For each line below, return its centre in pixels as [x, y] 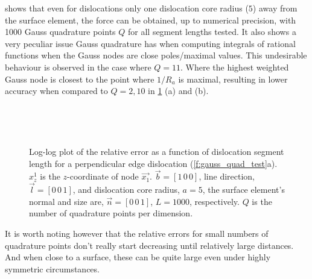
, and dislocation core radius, [126, 190]
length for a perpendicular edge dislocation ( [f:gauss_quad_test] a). [153, 163]
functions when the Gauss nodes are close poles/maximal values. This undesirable [156, 55]
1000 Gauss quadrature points [60, 32]
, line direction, [227, 176]
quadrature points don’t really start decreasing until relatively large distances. [149, 245]
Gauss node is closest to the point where [80, 79]
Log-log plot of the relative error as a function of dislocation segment [157, 151]
